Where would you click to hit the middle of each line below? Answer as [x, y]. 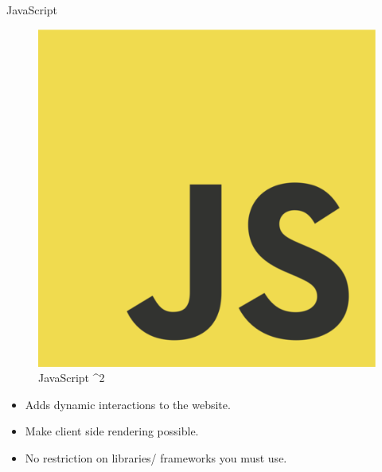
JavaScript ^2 [72, 378]
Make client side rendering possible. [112, 431]
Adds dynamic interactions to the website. [128, 404]
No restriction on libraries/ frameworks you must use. [156, 457]
